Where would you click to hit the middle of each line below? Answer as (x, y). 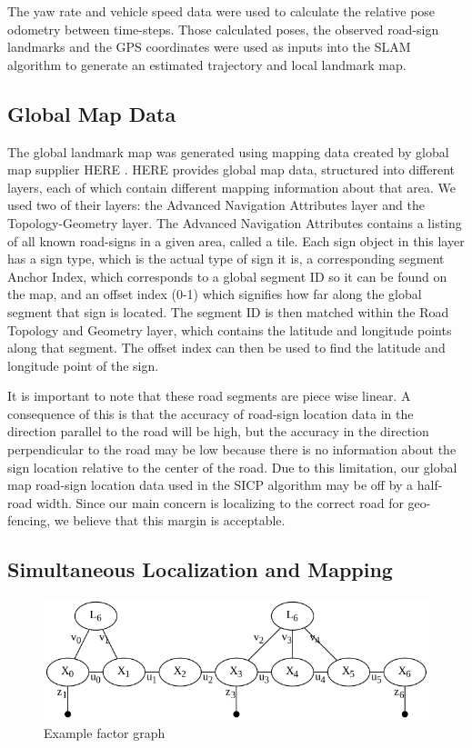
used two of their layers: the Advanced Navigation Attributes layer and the (216, 205)
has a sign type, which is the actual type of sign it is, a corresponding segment (226, 259)
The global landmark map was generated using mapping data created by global (228, 151)
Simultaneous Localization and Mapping (200, 569)
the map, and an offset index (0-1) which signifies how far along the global (215, 294)
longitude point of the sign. (83, 365)
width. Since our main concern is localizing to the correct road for (220, 502)
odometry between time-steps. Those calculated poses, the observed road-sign (223, 29)
